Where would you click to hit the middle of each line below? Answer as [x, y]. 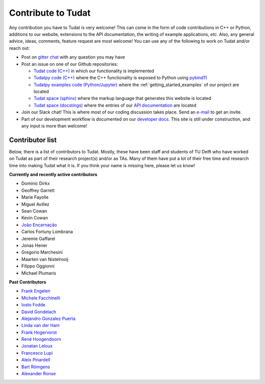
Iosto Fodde [33, 305]
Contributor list [33, 140]
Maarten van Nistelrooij [45, 259]
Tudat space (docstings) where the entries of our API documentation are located [115, 105]
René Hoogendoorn [41, 339]
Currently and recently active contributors [53, 175]
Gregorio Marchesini [42, 252]
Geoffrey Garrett [38, 190]
